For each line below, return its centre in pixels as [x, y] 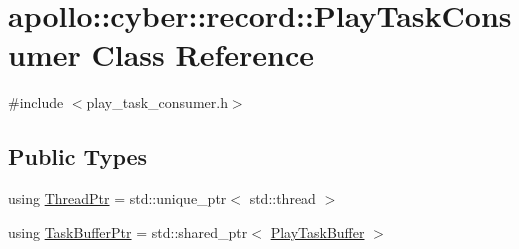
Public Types [78, 156]
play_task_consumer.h [157, 102]
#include [36, 102]
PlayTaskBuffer [317, 231]
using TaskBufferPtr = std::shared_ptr [128, 231]
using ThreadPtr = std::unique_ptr [117, 198]
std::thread [282, 198]
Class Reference [202, 54]
